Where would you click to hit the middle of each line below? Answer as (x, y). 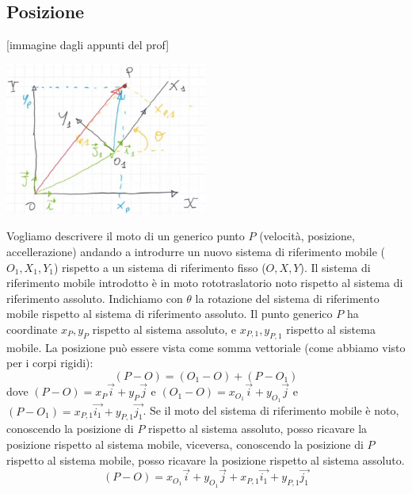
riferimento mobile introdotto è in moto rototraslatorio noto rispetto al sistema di (205, 283)
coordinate (32, 329)
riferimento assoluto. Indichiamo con (95, 298)
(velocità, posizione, (307, 236)
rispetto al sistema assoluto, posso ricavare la (258, 429)
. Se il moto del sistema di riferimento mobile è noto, (271, 410)
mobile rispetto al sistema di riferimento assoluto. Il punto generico (170, 314)
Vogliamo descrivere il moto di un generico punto (126, 236)
